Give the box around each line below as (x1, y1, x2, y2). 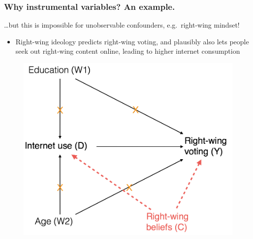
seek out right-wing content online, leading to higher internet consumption (15, 46, 240, 56)
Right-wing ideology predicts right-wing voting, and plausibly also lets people (15, 36, 249, 46)
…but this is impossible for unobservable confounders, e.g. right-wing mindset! (4, 20, 240, 30)
